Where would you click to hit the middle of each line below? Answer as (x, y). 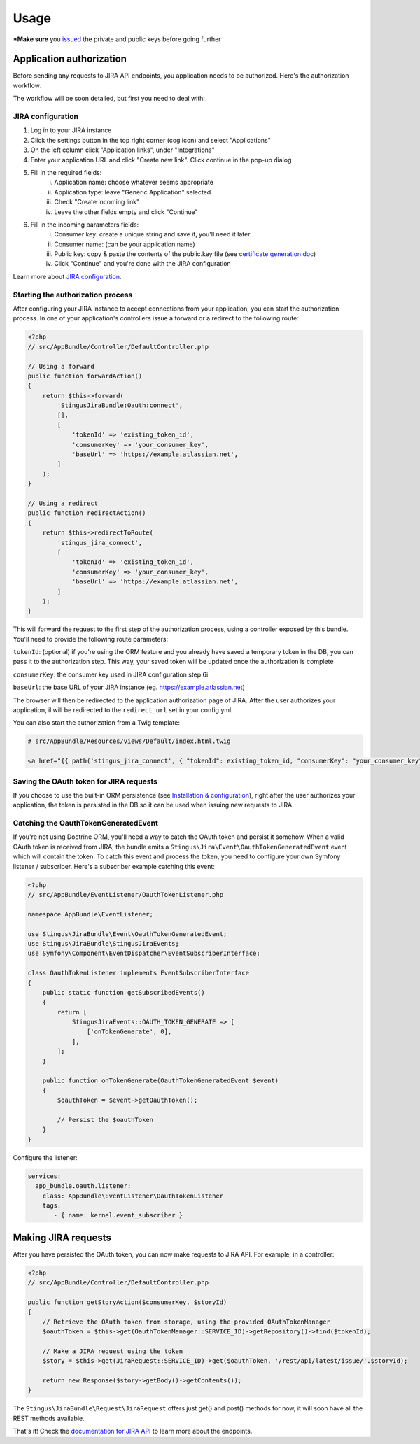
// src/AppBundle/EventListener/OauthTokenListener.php (126, 894)
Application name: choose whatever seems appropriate (134, 183)
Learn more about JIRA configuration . (67, 276)
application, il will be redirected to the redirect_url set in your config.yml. (123, 710)
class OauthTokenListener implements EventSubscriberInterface (139, 973)
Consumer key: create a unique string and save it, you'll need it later (152, 234)
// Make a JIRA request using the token (113, 1351)
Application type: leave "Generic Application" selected (133, 192)
